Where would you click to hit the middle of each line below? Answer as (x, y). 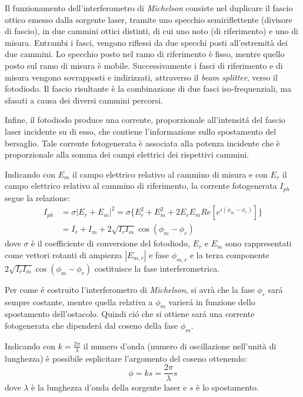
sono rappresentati (259, 243)
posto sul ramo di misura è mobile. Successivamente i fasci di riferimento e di (144, 65)
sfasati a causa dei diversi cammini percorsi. (84, 100)
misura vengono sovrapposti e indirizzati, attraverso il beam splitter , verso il (141, 77)
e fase (159, 255)
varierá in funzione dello (212, 301)
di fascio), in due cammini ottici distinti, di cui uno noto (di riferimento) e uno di (151, 31)
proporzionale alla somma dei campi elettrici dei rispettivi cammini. (127, 154)
